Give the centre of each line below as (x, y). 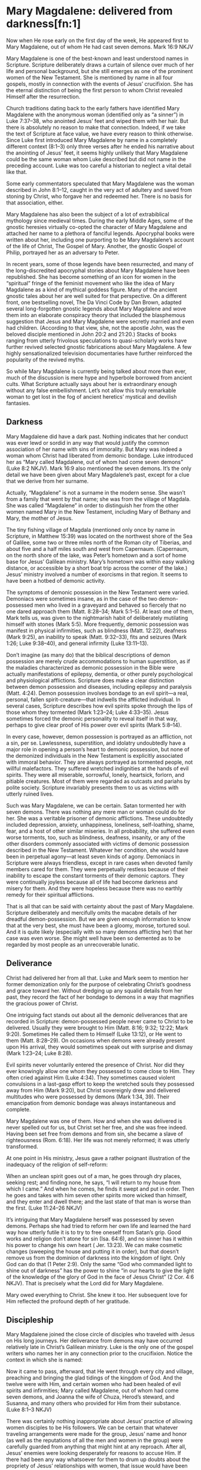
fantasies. (18, 403)
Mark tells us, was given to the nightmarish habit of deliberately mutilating (97, 617)
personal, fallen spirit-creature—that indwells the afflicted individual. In (93, 699)
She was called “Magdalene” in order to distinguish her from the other (92, 505)
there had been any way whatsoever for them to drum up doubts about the (98, 1460)
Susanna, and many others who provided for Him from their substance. (94, 1403)
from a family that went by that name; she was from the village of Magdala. (98, 499)
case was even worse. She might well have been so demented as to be (94, 938)
